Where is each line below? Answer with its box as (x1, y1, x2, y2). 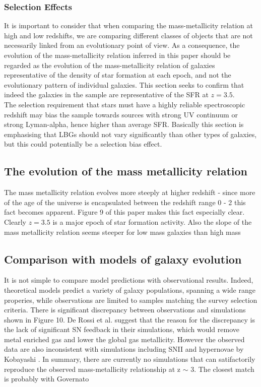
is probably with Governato (4, 373, 89, 384)
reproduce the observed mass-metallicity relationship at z (4, 363, 181, 374)
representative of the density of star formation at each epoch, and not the (4, 70, 231, 80)
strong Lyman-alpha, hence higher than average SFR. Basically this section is (4, 119, 244, 130)
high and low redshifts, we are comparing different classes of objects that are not (4, 30, 253, 40)
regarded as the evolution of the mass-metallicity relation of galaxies (4, 59, 215, 70)
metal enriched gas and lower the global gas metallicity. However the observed (4, 334, 245, 344)
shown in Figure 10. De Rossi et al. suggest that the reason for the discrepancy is (4, 314, 255, 325)
